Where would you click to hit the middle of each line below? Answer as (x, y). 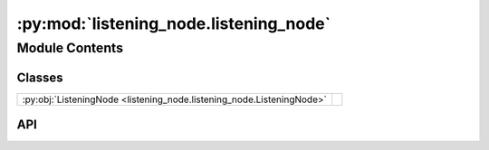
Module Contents (70, 48)
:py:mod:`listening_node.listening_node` (173, 23)
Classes (40, 77)
